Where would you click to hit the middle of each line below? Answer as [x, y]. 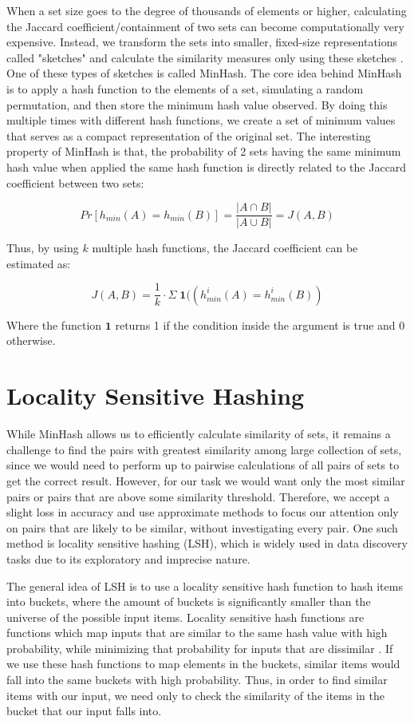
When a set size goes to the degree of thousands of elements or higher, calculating [207, 10]
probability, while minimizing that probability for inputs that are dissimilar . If [200, 648]
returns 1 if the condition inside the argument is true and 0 [260, 324]
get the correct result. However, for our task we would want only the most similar [206, 480]
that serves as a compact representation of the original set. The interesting [189, 135]
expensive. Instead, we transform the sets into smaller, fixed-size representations [202, 42]
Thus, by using [43, 248]
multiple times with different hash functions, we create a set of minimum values [201, 120]
